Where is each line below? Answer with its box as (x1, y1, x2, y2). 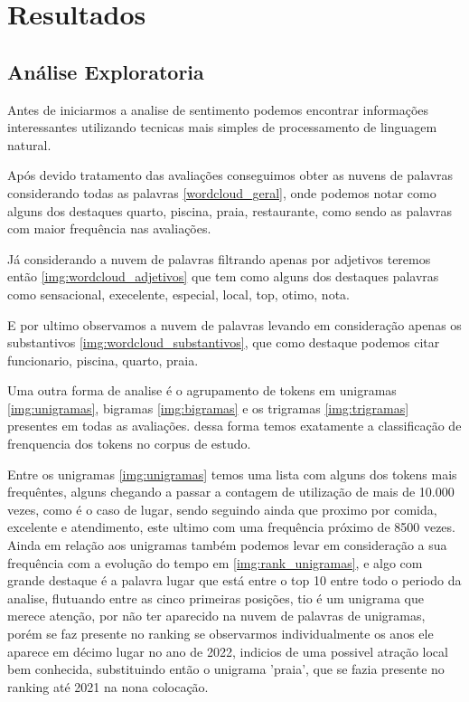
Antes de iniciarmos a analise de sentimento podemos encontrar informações (7, 100, 429, 119)
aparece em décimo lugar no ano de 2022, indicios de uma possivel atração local (7, 641, 448, 660)
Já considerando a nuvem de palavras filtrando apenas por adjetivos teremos (7, 249, 431, 268)
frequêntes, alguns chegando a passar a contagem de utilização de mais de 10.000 (7, 482, 455, 501)
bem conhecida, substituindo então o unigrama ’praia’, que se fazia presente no (7, 659, 445, 678)
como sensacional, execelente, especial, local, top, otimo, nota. (7, 284, 350, 303)
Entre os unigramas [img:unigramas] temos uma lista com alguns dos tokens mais (7, 464, 457, 483)
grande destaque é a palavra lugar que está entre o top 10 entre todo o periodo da (7, 571, 462, 590)
